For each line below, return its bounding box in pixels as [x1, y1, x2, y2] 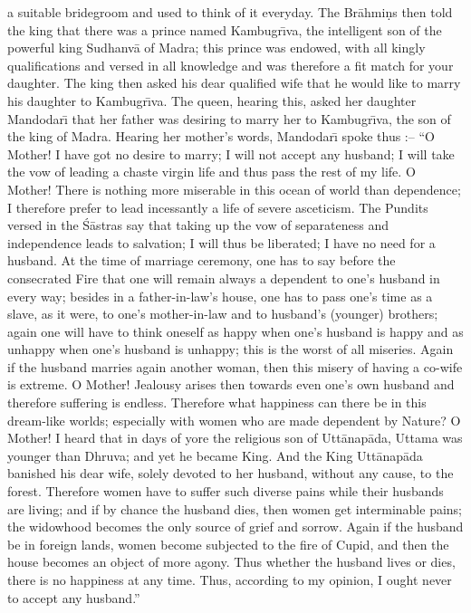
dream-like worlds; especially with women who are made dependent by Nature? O [7, 410, 461, 429]
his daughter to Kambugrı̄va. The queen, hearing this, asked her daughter [7, 91, 417, 110]
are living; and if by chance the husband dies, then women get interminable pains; [7, 499, 462, 518]
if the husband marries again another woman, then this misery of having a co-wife [7, 357, 463, 376]
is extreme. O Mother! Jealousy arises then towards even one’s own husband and [7, 375, 455, 394]
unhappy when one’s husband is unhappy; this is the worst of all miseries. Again [7, 340, 454, 359]
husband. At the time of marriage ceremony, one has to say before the [7, 251, 396, 270]
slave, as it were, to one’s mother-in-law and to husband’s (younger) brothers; [7, 304, 438, 323]
